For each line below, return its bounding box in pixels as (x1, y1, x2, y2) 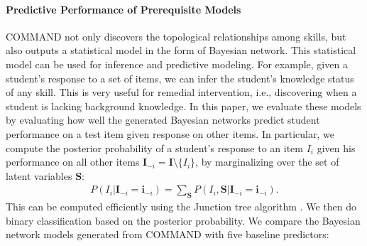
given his (317, 140, 356, 155)
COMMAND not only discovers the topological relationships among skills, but (6, 28, 346, 43)
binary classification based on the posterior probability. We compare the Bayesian (6, 213, 361, 228)
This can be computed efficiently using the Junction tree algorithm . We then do (6, 199, 356, 214)
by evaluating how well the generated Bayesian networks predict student (6, 112, 320, 127)
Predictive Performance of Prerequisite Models (6, 1, 241, 16)
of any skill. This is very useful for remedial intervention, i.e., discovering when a (6, 85, 357, 100)
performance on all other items (6, 154, 140, 169)
